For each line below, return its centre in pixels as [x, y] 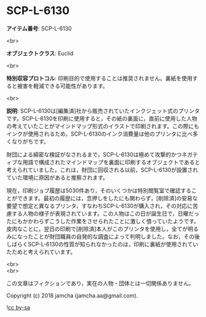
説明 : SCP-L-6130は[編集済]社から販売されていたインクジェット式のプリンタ [103, 110]
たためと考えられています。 [41, 251]
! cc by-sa [18, 307]
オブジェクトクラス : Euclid [40, 53]
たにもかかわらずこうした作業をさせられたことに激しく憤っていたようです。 [103, 221]
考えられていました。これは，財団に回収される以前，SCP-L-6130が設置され [102, 170]
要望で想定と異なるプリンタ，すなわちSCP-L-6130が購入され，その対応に [100, 205]
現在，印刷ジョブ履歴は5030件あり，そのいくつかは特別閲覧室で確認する [99, 190]
